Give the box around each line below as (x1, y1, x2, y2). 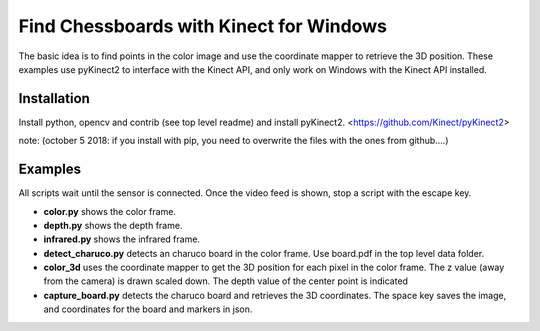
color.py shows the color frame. (43, 205, 177, 217)
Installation (18, 90, 90, 107)
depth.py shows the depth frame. (43, 219, 183, 231)
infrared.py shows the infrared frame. (43, 233, 200, 245)
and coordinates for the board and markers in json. (43, 303, 253, 315)
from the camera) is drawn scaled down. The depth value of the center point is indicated (43, 275, 409, 287)
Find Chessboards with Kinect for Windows (18, 15, 387, 37)
